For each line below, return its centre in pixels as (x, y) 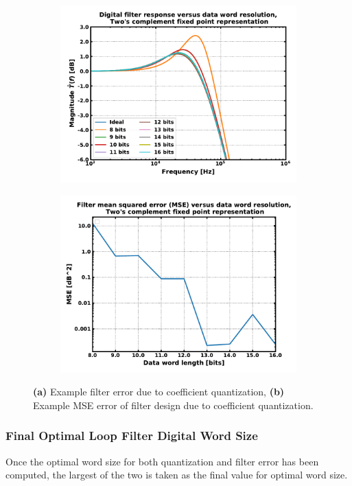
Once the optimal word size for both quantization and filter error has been (162, 461)
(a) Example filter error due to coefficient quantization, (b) (159, 392)
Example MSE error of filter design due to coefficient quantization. (173, 405)
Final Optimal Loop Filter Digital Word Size (132, 436)
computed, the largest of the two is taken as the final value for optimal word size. (177, 475)
